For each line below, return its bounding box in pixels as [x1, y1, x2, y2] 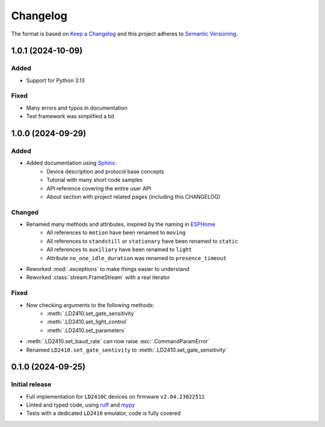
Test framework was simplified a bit [26, 113, 114, 120]
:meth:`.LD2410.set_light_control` [46, 318, 128, 325]
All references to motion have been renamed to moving [46, 229, 186, 236]
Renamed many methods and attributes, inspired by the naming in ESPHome [26, 220, 216, 228]
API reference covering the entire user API [46, 184, 152, 192]
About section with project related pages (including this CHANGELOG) [46, 193, 221, 200]
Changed [11, 208, 39, 216]
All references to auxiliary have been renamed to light [46, 246, 192, 253]
